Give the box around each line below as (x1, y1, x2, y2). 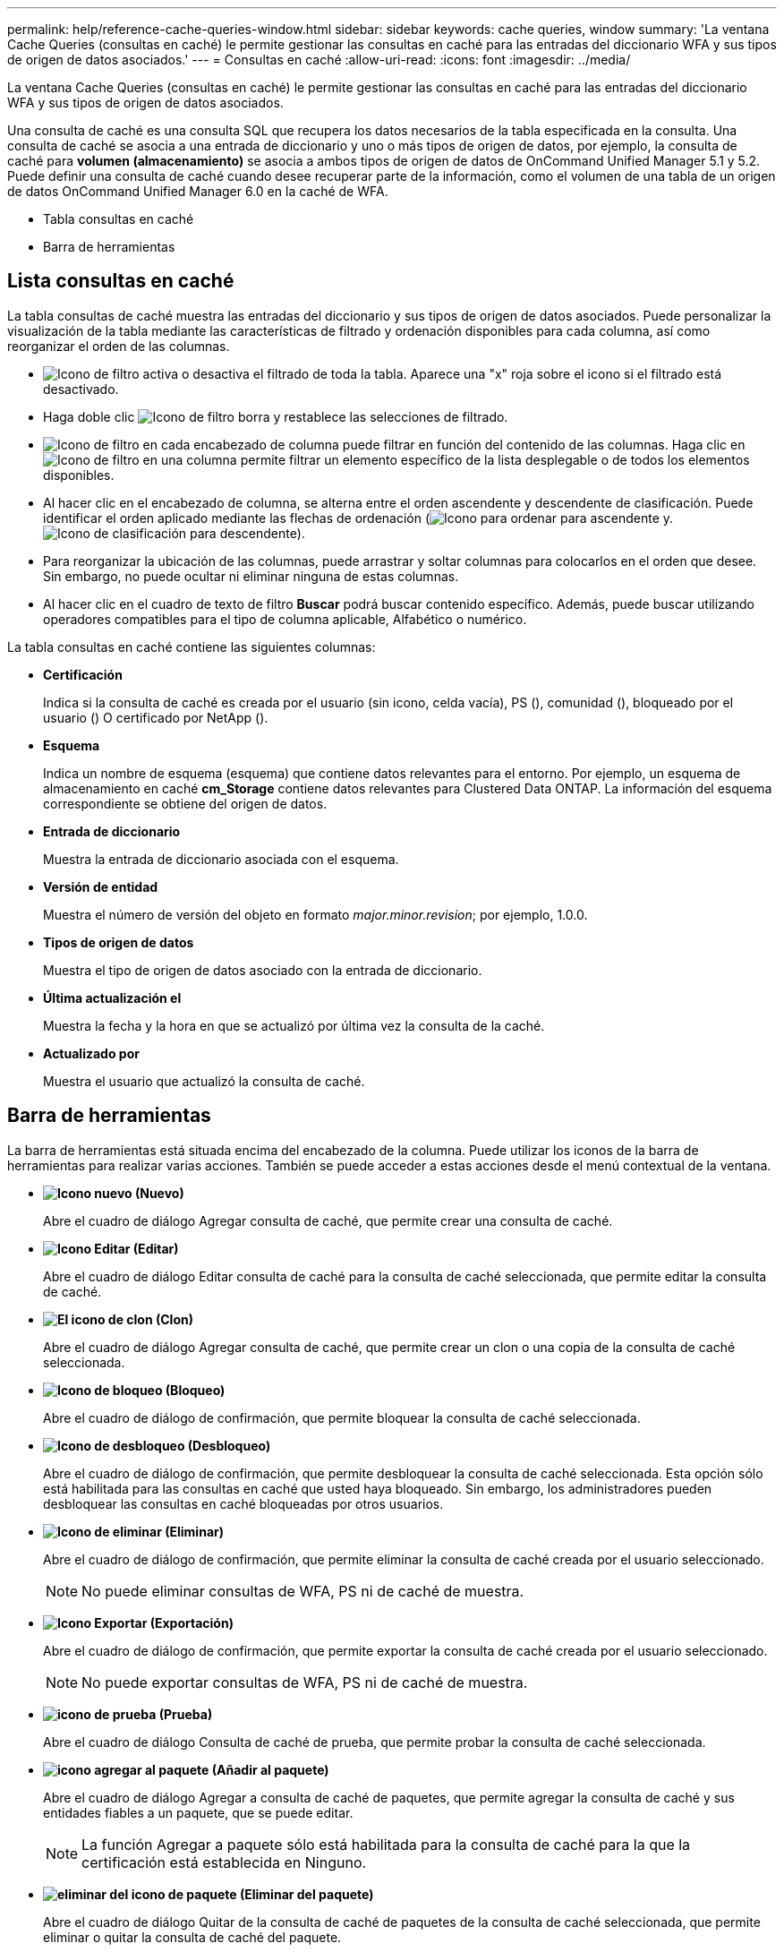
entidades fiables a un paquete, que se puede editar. (43, 1804, 354, 1820)
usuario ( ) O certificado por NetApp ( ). (43, 709, 268, 725)
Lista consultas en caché (7, 270, 234, 293)
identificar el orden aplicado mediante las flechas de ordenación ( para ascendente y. (43, 509, 674, 526)
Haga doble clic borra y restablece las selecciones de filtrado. (43, 408, 508, 424)
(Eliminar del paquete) (239, 1886, 374, 1902)
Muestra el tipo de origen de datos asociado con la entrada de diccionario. (43, 962, 482, 978)
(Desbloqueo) (187, 1437, 271, 1453)
